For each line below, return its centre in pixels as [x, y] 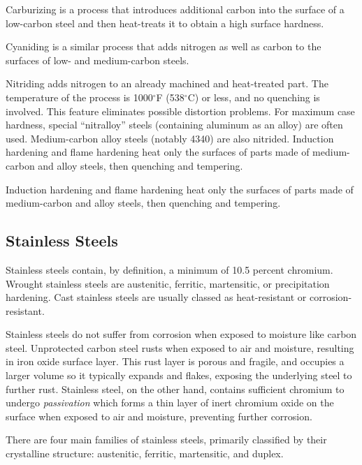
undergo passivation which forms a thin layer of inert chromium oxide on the [170, 403]
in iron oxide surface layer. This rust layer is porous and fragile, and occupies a [175, 361]
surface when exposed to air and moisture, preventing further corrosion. [159, 416]
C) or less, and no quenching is [254, 97]
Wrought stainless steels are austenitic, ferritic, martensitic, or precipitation [168, 283]
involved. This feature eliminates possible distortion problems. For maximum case [180, 111]
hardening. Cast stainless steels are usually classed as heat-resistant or [156, 297]
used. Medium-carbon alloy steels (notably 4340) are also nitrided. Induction [170, 138]
